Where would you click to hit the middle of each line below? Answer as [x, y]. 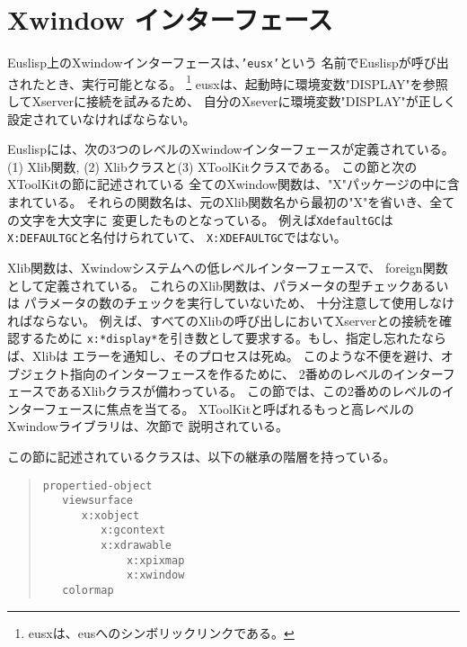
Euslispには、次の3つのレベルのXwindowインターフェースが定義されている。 [231, 149]
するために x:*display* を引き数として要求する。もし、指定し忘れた [220, 338]
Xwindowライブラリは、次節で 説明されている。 [148, 426]
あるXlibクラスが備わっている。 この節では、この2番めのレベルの [249, 391]
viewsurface [98, 501]
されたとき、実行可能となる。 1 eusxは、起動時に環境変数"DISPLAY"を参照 [228, 82]
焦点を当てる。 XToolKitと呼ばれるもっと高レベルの [260, 408]
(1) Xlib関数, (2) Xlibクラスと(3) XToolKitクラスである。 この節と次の [212, 166]
